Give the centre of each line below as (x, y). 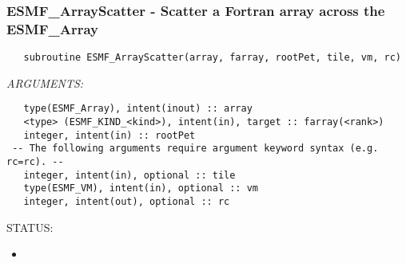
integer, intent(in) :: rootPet (109, 135)
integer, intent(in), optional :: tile (129, 175)
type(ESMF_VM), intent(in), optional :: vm (141, 188)
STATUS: (30, 227)
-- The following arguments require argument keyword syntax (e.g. (195, 149)
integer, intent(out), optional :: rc (127, 201)
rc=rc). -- (35, 162)
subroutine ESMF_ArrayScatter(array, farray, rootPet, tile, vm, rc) (212, 58)
